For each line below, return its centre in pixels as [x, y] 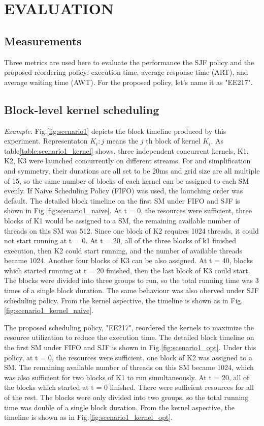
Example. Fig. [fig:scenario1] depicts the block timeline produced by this [115, 131]
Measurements [43, 40]
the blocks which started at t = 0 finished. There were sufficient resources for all [129, 387]
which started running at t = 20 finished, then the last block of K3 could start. [127, 270]
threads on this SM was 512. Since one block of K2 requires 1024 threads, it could [131, 230]
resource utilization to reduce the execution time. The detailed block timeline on [129, 337]
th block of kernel [173, 141]
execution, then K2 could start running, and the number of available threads [123, 250]
